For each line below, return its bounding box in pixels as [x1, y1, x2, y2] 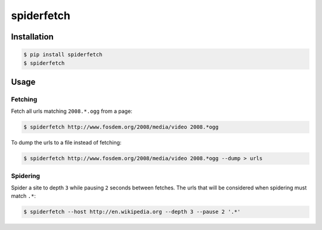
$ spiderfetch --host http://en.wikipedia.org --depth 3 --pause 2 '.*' [23, 208, 241, 215]
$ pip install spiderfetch [23, 51, 103, 58]
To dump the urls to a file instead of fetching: [11, 139, 122, 146]
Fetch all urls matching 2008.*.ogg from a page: [11, 108, 132, 115]
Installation [11, 32, 54, 42]
